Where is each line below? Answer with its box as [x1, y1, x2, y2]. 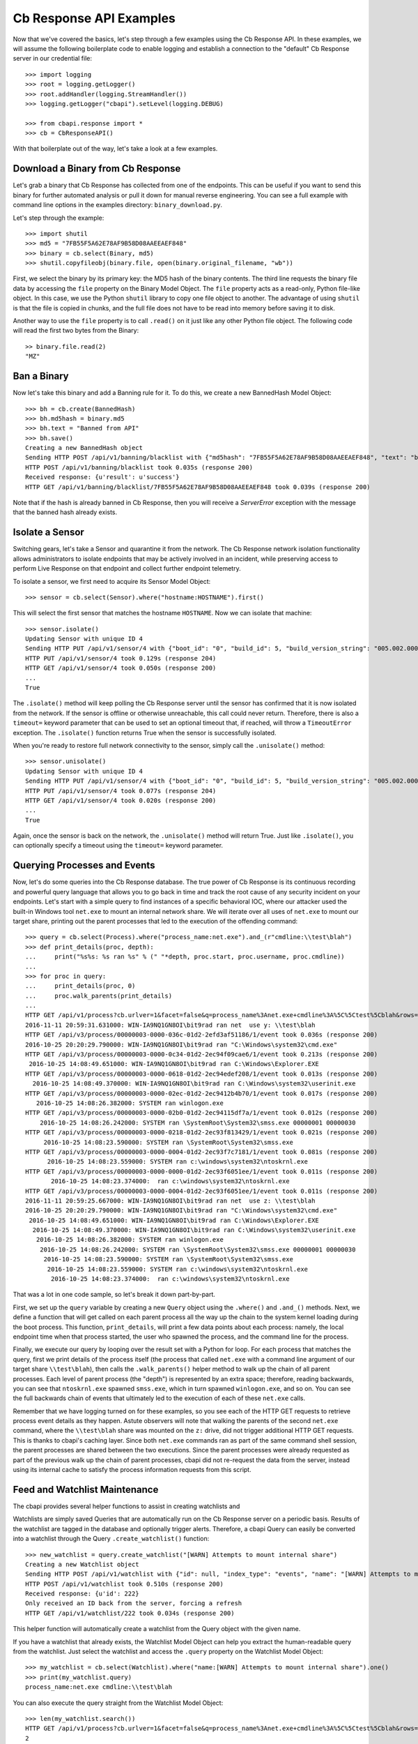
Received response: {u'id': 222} [25, 1590, 139, 1598]
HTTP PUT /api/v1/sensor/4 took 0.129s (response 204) [25, 654, 217, 662]
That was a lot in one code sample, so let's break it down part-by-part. [13, 1291, 216, 1299]
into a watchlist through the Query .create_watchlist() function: [13, 1535, 210, 1543]
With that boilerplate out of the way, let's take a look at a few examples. [13, 144, 218, 153]
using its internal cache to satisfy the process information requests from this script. [13, 1466, 251, 1474]
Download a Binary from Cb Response [13, 163, 181, 174]
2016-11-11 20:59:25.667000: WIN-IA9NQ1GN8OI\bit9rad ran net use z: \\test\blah [25, 1196, 316, 1205]
